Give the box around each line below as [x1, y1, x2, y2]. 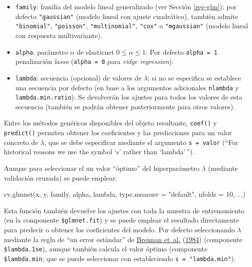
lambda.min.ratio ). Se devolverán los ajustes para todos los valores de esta [15, 92, 242, 102]
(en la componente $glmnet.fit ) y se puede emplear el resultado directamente [4, 215, 239, 225]
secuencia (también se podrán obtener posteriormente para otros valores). [15, 101, 235, 111]
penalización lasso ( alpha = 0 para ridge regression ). [15, 56, 174, 66]
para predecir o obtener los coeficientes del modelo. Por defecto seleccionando [4, 225, 235, 235]
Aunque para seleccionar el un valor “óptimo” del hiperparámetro [4, 163, 200, 173]
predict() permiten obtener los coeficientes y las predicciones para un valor [4, 127, 232, 138]
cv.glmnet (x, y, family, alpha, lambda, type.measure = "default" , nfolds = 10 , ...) [4, 189, 246, 199]
